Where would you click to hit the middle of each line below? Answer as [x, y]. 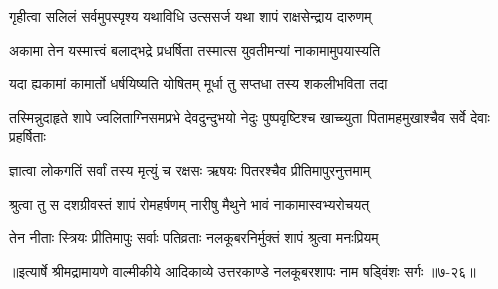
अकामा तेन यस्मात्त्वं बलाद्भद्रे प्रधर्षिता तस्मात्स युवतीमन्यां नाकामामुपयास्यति [195, 49]
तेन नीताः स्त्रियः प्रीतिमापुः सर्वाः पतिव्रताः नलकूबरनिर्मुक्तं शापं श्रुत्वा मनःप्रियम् [194, 237]
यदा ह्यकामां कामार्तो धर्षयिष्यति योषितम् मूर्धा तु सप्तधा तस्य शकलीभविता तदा [198, 83]
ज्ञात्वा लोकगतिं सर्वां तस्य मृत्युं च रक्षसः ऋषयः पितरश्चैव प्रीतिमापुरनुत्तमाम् [190, 169]
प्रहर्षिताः [27, 136]
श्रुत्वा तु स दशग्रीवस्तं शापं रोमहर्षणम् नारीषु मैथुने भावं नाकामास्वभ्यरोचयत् [189, 203]
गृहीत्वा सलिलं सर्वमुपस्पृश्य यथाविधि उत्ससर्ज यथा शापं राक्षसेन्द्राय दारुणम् [190, 16]
